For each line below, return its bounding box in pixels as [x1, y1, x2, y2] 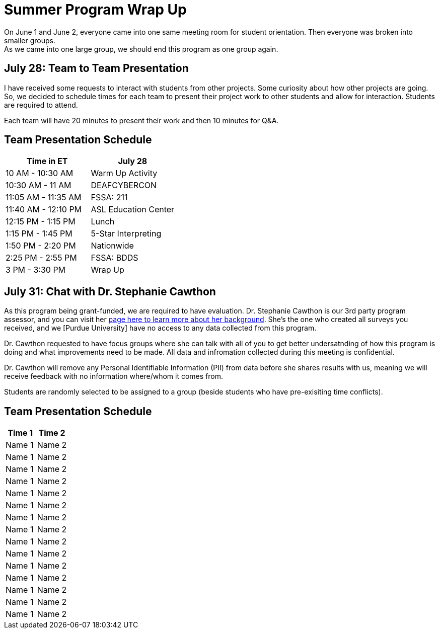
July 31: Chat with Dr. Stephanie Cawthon [4, 285, 216, 298]
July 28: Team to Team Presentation [4, 62, 189, 75]
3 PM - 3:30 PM [6, 265, 66, 275]
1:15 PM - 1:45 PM [6, 228, 72, 239]
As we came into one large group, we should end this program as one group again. [4, 44, 278, 53]
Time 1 [8, 428, 33, 438]
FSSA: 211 [91, 192, 128, 203]
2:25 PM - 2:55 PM [6, 253, 77, 263]
